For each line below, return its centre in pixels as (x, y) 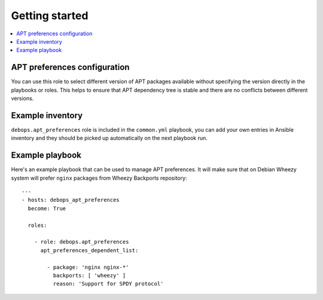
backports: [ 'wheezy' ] (89, 275)
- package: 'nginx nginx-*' (88, 267)
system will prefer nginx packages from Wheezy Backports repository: (99, 178)
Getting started (50, 16)
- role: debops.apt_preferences (81, 242)
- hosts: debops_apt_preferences (71, 200)
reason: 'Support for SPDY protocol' (108, 284)
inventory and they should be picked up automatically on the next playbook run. (109, 138)
